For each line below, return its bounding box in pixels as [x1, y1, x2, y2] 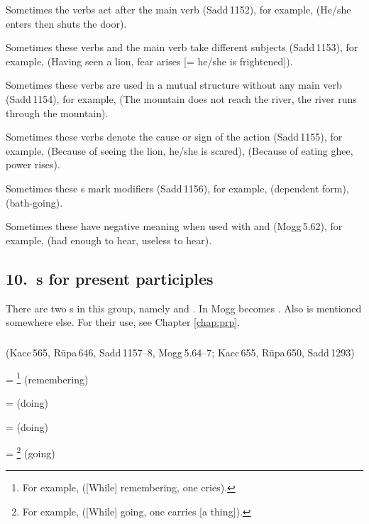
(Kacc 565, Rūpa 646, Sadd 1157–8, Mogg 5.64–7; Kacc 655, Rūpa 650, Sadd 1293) [6, 345, 355, 360]
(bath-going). [6, 195, 63, 209]
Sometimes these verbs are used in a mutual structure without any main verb [6, 77, 342, 92]
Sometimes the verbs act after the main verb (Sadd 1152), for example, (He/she [6, 2, 351, 16]
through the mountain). [6, 105, 109, 120]
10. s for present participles [6, 267, 214, 289]
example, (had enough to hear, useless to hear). [6, 232, 212, 247]
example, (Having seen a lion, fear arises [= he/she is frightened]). [6, 53, 293, 68]
